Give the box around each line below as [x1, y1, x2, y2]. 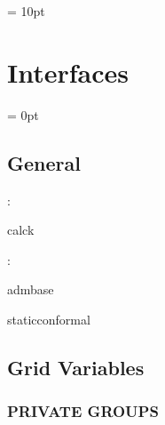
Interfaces [7, 53, 130, 90]
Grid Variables [7, 353, 145, 381]
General [7, 148, 81, 176]
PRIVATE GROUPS [7, 400, 159, 422]
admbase [7, 280, 54, 299]
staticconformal [7, 309, 90, 328]
